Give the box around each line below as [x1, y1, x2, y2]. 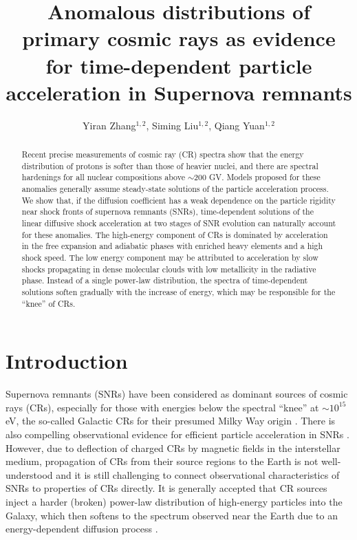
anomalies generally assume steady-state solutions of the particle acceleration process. [21, 183, 329, 195]
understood [6, 467, 53, 482]
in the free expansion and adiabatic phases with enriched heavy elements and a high [21, 240, 323, 252]
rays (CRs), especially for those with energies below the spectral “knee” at [6, 400, 319, 414]
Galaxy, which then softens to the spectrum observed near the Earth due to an [6, 508, 338, 522]
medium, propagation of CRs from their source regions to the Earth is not [6, 454, 318, 468]
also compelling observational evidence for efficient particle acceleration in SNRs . [6, 426, 349, 441]
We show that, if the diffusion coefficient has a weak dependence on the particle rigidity [21, 194, 336, 206]
